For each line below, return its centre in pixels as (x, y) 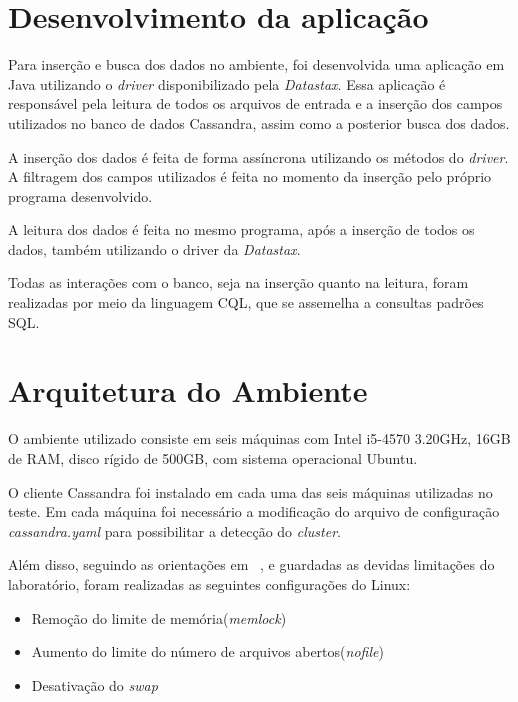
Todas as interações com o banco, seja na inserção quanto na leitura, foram (238, 282)
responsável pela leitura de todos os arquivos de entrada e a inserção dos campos (255, 103)
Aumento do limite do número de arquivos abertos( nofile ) (207, 651)
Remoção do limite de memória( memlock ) (159, 617)
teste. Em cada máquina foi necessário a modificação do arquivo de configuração (254, 511)
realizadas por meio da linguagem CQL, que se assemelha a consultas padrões (246, 302)
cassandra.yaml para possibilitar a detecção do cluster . (174, 530)
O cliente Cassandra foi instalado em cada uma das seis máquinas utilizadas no (250, 491)
